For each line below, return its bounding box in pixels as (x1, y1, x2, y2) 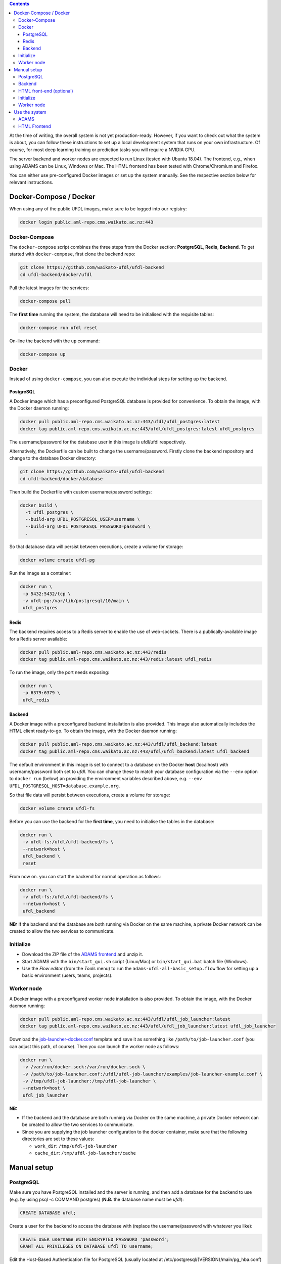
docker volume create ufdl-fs (20, 805, 95, 811)
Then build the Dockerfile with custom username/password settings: (9, 488, 152, 495)
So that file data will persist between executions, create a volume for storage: (9, 792, 170, 798)
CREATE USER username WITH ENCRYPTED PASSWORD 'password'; (20, 1236, 169, 1242)
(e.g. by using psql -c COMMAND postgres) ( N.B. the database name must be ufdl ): (9, 1196, 184, 1202)
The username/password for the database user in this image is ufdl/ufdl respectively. (9, 439, 186, 445)
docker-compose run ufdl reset (20, 325, 98, 331)
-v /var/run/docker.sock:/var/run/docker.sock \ (23, 1064, 146, 1070)
